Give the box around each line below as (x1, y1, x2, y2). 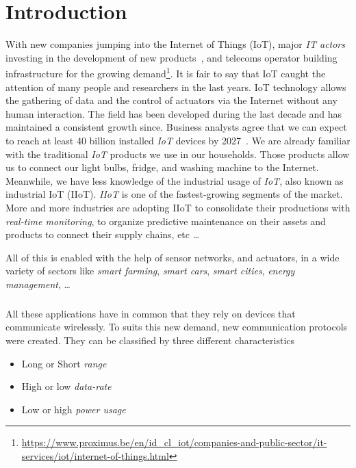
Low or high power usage (21, 402, 126, 416)
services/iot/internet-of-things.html (21, 449, 169, 463)
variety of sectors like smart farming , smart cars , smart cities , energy (5, 263, 295, 278)
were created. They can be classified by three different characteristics (5, 333, 295, 348)
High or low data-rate (21, 379, 112, 393)
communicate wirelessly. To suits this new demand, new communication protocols (5, 320, 348, 334)
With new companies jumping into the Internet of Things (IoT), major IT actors (5, 37, 346, 51)
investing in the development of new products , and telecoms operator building (5, 50, 338, 64)
